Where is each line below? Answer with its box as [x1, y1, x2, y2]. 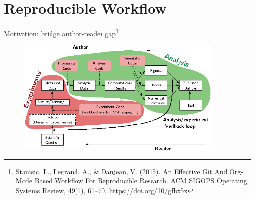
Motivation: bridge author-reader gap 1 [4, 27, 119, 38]
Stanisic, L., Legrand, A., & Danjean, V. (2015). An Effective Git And [15, 166, 228, 176]
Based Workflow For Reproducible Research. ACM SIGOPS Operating [34, 175, 247, 186]
